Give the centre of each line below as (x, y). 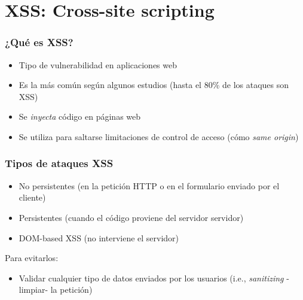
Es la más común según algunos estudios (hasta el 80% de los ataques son (154, 85)
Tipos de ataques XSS (59, 163)
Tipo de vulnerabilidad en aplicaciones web (98, 64)
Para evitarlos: (32, 258)
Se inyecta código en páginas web (80, 116)
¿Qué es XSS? (39, 42)
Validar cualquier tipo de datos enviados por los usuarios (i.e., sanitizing (151, 278)
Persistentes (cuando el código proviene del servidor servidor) (131, 217)
